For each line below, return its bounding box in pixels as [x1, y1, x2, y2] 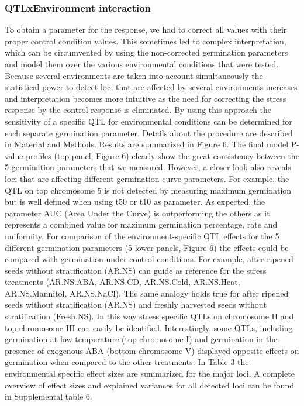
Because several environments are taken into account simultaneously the [5, 69, 263, 81]
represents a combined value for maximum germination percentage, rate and [5, 218, 278, 230]
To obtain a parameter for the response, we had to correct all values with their [5, 23, 287, 36]
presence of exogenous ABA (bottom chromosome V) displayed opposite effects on [5, 344, 299, 356]
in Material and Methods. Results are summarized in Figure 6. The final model [5, 138, 289, 150]
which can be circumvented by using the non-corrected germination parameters [5, 46, 288, 59]
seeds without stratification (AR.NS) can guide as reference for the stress [5, 264, 267, 276]
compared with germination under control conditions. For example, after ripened [5, 253, 293, 265]
